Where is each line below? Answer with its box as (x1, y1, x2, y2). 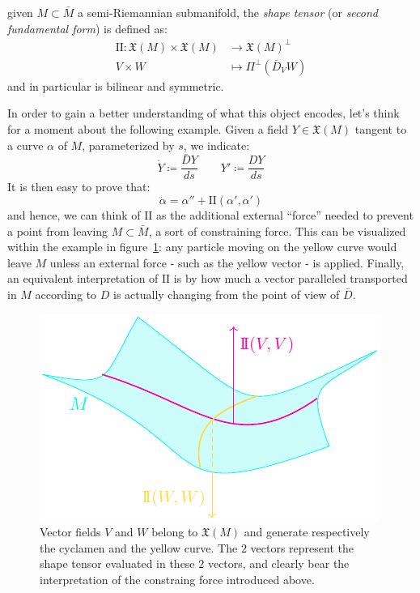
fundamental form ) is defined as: (7, 19, 168, 36)
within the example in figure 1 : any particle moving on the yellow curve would (7, 238, 397, 255)
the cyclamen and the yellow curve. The (40, 539, 238, 556)
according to (35, 285, 97, 302)
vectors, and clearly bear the (207, 555, 350, 572)
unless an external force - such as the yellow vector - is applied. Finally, (49, 254, 405, 271)
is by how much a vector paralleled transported (173, 270, 408, 287)
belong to (151, 523, 198, 540)
